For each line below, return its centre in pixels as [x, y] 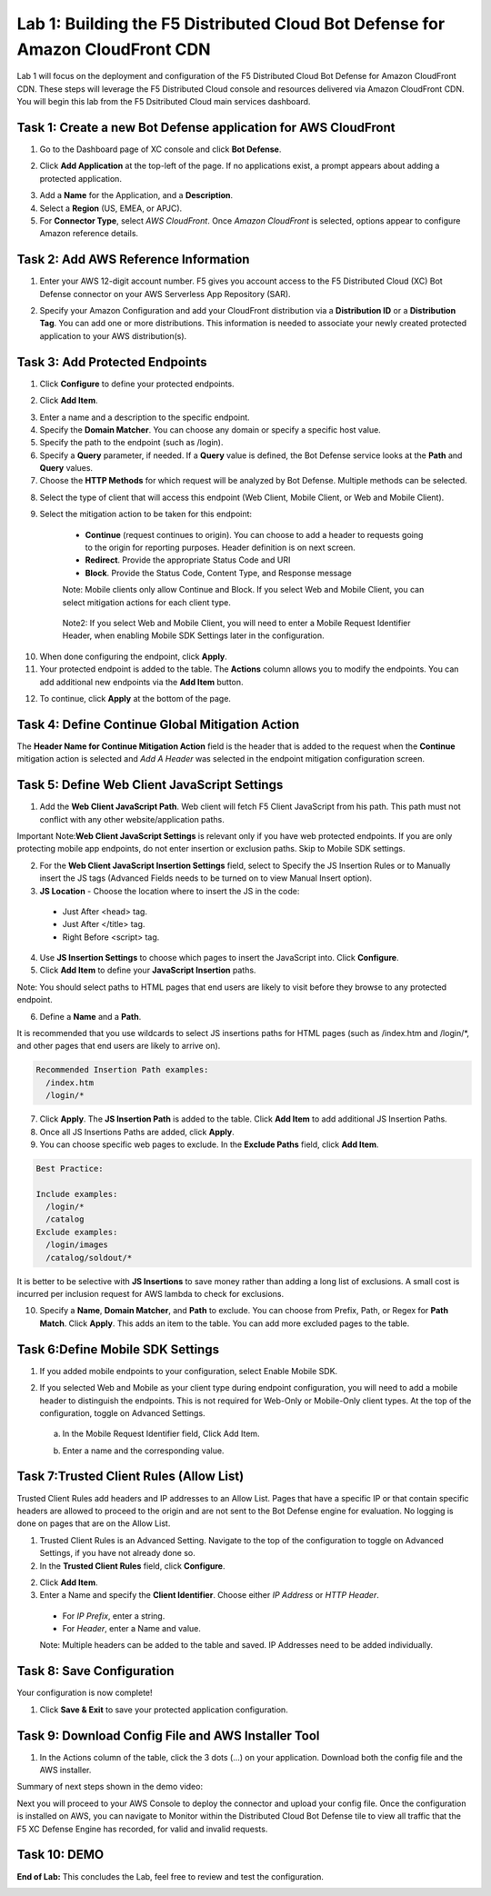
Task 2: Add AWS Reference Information [133, 259]
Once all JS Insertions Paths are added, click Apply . [137, 1132]
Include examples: [77, 1194]
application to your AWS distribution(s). [113, 335]
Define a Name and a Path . [90, 1016]
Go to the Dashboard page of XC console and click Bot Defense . [160, 149]
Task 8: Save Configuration [95, 1671]
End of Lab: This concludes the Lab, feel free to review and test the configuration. [170, 1876]
